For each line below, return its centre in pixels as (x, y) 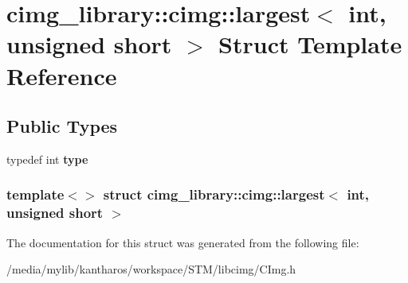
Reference (62, 75)
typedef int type (47, 159)
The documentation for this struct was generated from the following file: (183, 242)
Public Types (62, 126)
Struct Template (310, 44)
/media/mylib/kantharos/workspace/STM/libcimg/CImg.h (151, 269)
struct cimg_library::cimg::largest (214, 194)
